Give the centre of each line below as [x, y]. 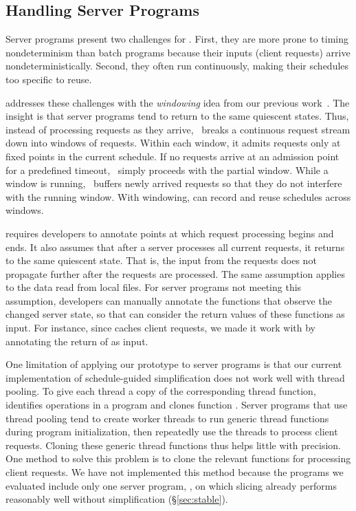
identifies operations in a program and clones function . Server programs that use [177, 405]
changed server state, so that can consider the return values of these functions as [175, 314]
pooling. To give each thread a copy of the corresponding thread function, [161, 391]
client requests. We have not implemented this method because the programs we [175, 472]
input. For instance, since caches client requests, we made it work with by [160, 328]
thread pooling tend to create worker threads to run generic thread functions [167, 418]
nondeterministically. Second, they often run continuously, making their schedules [177, 66]
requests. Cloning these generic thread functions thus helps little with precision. [173, 445]
